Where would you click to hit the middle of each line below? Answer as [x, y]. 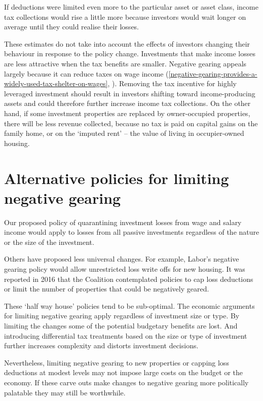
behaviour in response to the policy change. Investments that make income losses [130, 53]
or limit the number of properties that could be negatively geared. [107, 289]
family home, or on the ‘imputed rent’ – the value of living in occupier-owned [124, 133]
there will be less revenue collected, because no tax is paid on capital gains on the [131, 123]
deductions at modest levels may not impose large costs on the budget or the [124, 372]
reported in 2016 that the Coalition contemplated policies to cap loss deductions [129, 279]
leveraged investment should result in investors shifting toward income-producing [130, 93]
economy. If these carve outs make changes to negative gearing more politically [126, 382]
